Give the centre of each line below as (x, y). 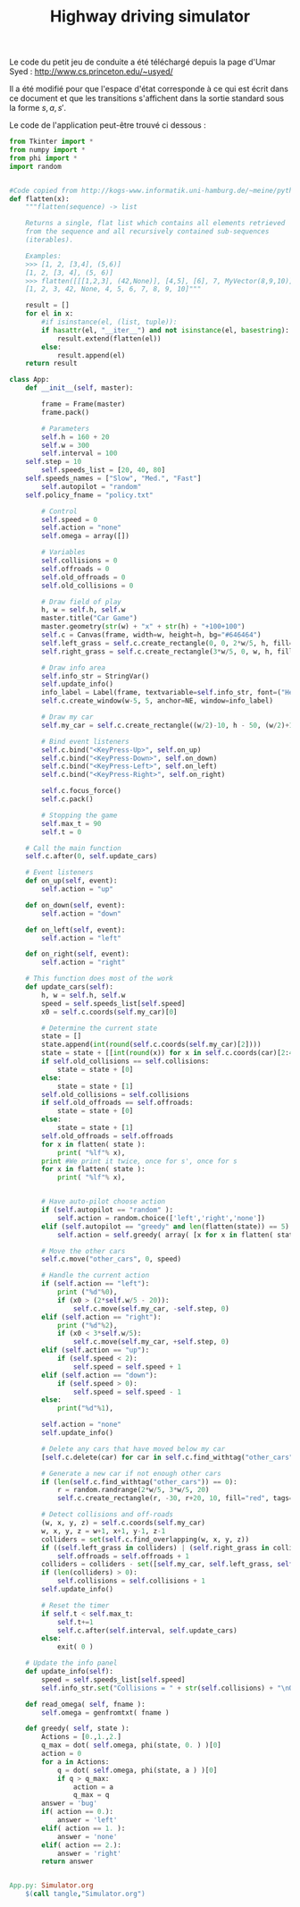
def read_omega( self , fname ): (85, 1704)
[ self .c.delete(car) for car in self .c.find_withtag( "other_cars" (167, 1457)
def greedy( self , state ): (77, 1729)
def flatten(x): (39, 198)
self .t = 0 (62, 832)
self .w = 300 (66, 445)
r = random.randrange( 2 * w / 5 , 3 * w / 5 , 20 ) (133, 1490)
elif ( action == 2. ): (82, 1845)
